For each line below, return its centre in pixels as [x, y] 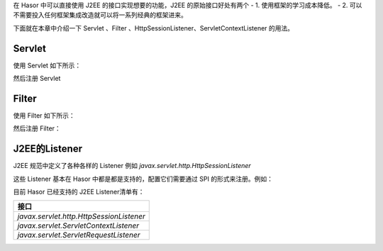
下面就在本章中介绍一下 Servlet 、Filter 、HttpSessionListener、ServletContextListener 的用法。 [154, 28]
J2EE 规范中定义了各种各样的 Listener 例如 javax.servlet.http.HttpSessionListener [132, 166]
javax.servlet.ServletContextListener [78, 225]
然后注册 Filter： [37, 128]
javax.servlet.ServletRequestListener [79, 235]
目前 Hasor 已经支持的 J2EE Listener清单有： [79, 192]
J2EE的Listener [48, 149]
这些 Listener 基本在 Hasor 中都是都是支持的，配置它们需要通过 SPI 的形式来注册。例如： [143, 179]
